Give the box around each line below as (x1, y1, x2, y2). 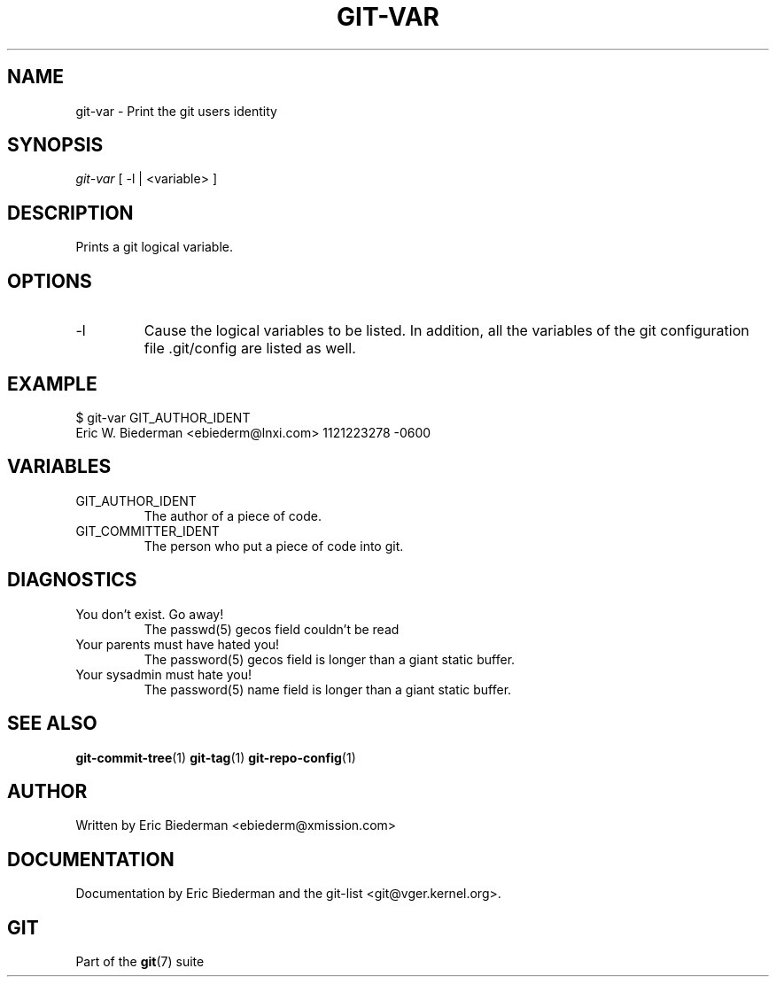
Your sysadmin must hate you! (75, 666, 252, 682)
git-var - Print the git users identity (75, 103, 277, 119)
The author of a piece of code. (144, 507, 322, 523)
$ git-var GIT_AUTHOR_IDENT (75, 409, 251, 425)
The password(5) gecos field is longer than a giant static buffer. (144, 651, 516, 667)
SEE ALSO (7, 712, 97, 735)
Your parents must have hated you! (75, 636, 280, 652)
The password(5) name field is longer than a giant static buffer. (144, 681, 512, 697)
